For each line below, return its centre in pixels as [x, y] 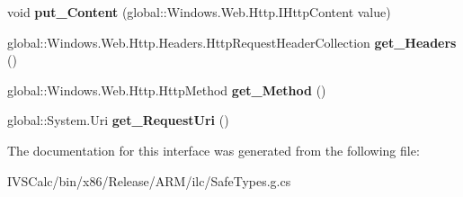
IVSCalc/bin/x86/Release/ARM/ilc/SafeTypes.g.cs [149, 180]
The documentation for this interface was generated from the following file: [214, 150]
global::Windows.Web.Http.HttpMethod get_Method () [167, 90]
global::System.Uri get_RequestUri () [118, 120]
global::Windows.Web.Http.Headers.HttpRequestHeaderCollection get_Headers [232, 42]
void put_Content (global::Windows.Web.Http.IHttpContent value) [199, 12]
